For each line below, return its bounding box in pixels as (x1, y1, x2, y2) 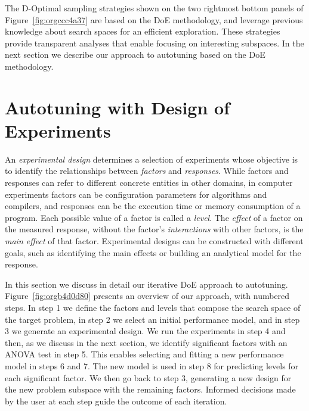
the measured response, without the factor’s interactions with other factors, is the (5, 223, 304, 235)
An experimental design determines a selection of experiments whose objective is (5, 152, 298, 165)
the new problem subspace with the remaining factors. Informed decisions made (5, 383, 296, 396)
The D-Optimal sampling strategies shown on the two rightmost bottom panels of (5, 2, 304, 14)
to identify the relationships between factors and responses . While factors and (5, 164, 289, 177)
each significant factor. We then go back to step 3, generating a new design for (5, 371, 292, 384)
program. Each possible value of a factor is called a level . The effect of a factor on (5, 211, 303, 223)
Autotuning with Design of (5, 95, 230, 119)
